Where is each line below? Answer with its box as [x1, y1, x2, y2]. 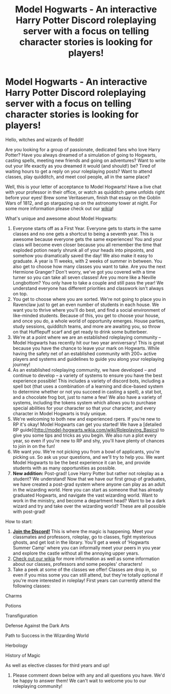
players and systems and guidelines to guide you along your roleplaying [12, 356, 164, 362]
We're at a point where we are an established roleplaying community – [12, 334, 161, 340]
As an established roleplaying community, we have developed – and [12, 366, 156, 373]
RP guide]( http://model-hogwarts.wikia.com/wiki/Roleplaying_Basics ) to [12, 426, 165, 433]
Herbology [5, 642, 28, 648]
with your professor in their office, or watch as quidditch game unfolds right [5, 189, 165, 195]
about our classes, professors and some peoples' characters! [12, 561, 142, 567]
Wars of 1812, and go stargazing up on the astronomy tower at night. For [5, 200, 158, 206]
